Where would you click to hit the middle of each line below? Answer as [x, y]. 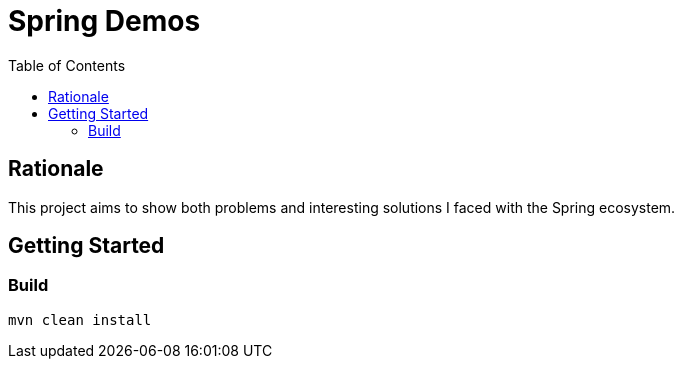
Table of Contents [67, 65]
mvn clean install [80, 319]
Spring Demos [104, 21]
